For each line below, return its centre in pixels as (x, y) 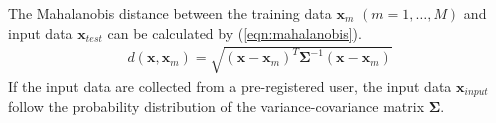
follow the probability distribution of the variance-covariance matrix (216, 106)
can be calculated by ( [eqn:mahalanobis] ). (234, 32)
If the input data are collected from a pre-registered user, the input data (230, 85)
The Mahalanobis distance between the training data (170, 13)
